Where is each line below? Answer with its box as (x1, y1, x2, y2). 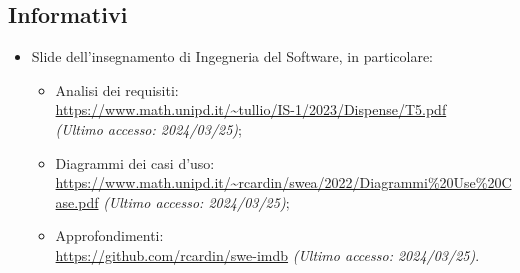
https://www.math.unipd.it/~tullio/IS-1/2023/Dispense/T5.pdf (55, 99, 447, 120)
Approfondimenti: (55, 225, 164, 246)
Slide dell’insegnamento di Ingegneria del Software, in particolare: (31, 46, 434, 67)
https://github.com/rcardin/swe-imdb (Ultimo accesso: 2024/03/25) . (55, 244, 480, 265)
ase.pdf (55, 191, 99, 212)
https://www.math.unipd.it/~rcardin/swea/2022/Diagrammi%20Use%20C (55, 172, 512, 193)
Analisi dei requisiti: (55, 79, 179, 100)
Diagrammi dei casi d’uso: (55, 152, 215, 173)
